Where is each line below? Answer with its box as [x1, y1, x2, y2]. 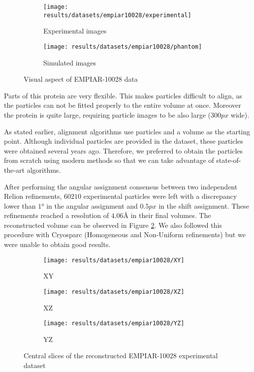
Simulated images [43, 57, 96, 67]
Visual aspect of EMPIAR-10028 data [24, 74, 138, 84]
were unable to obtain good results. [4, 239, 111, 249]
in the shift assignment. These [159, 200, 250, 211]
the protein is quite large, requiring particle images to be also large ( [4, 109, 211, 120]
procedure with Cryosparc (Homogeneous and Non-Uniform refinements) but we [4, 229, 246, 240]
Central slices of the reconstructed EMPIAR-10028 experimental [24, 350, 218, 361]
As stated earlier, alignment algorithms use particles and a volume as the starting [4, 126, 251, 136]
